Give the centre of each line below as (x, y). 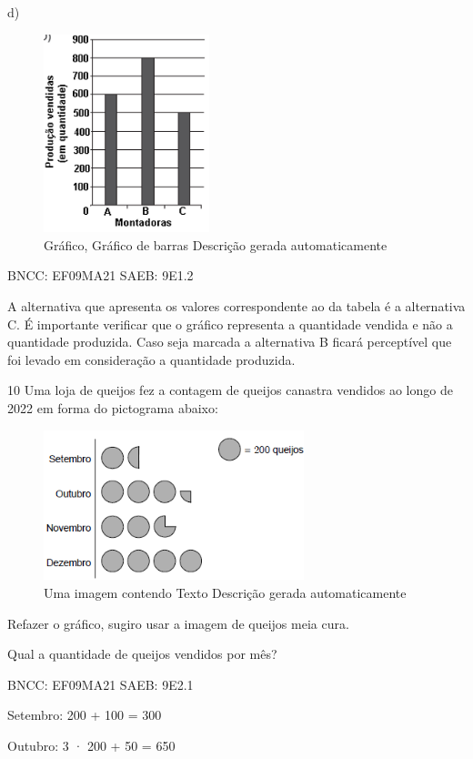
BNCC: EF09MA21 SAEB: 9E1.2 (101, 275)
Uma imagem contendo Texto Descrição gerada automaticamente (225, 592)
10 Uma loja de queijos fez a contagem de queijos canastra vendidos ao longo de (230, 390)
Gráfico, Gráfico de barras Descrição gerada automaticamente (216, 244)
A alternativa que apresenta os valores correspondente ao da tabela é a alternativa (236, 305)
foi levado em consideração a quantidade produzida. (151, 359)
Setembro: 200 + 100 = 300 (85, 715)
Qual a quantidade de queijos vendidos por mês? (142, 654)
